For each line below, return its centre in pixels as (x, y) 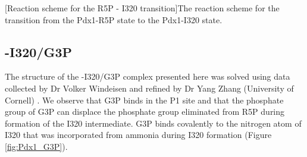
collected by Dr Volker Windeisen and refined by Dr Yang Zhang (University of (149, 88)
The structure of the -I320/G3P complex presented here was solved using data (148, 76)
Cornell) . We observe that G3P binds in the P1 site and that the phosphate (144, 100)
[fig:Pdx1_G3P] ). (36, 146)
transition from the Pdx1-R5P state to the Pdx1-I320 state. (114, 19)
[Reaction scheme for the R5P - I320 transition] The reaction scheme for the (142, 8)
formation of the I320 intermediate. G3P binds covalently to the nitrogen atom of (153, 123)
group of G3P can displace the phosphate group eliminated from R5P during (145, 112)
